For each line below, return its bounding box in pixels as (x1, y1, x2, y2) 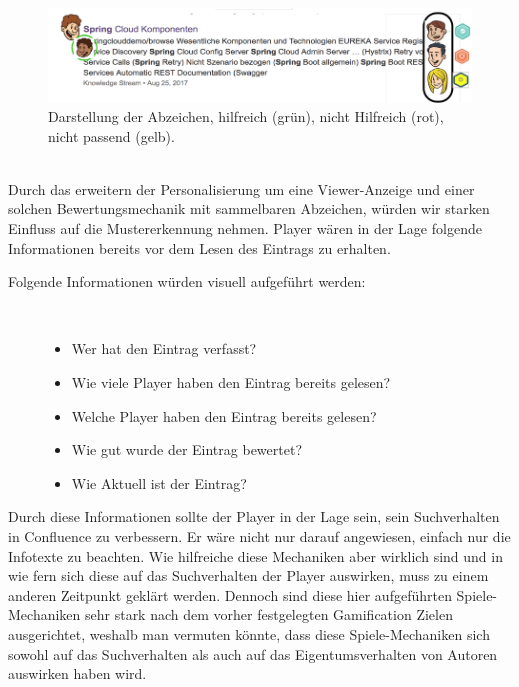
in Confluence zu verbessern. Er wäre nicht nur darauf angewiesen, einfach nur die (8, 526, 511, 546)
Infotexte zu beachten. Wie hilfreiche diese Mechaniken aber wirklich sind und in (8, 545, 503, 566)
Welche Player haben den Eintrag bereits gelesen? (71, 405, 377, 426)
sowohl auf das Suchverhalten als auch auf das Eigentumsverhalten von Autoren (8, 643, 498, 664)
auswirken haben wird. (8, 663, 147, 684)
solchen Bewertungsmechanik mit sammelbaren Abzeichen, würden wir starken (8, 198, 490, 219)
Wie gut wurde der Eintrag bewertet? (71, 439, 302, 460)
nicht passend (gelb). (48, 125, 175, 146)
